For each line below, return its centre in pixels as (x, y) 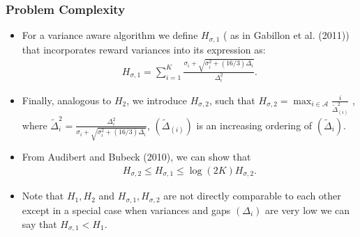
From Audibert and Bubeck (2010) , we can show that (136, 157)
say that (39, 223)
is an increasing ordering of (254, 125)
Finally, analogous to (67, 100)
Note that (43, 196)
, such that (232, 100)
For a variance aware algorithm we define (110, 35)
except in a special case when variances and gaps (126, 210)
